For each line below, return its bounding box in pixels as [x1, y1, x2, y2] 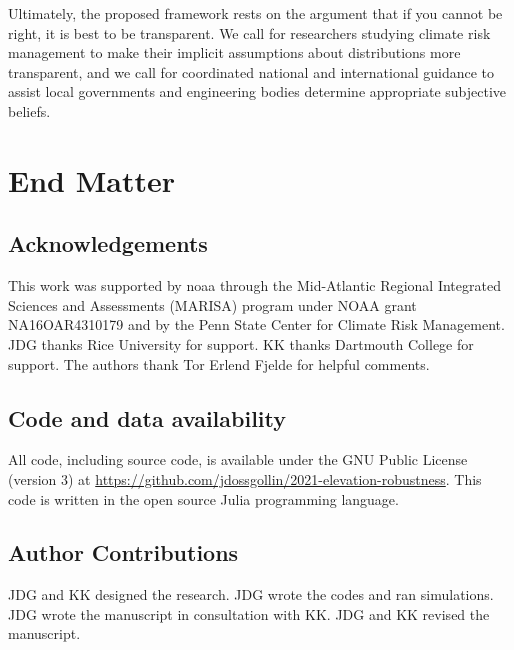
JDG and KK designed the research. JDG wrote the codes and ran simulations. [8, 584, 494, 605]
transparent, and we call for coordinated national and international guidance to [8, 61, 495, 82]
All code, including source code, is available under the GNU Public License [8, 449, 468, 470]
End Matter [8, 159, 175, 200]
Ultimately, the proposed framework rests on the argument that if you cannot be [8, 3, 503, 23]
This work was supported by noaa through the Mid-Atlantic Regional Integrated [8, 275, 501, 296]
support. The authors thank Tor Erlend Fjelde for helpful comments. [8, 353, 430, 374]
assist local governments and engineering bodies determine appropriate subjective [8, 81, 507, 102]
